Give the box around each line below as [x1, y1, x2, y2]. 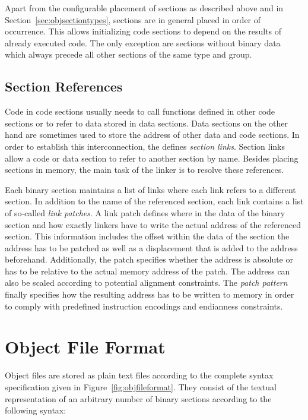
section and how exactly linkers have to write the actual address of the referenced [5, 218, 301, 230]
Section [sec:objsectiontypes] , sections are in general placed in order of [5, 13, 261, 26]
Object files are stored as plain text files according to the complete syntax [5, 369, 274, 381]
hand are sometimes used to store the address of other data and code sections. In [5, 128, 300, 141]
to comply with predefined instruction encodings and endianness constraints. [5, 299, 283, 312]
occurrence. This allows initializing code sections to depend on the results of [5, 25, 282, 37]
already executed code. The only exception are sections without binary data [5, 36, 281, 49]
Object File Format [5, 334, 166, 359]
